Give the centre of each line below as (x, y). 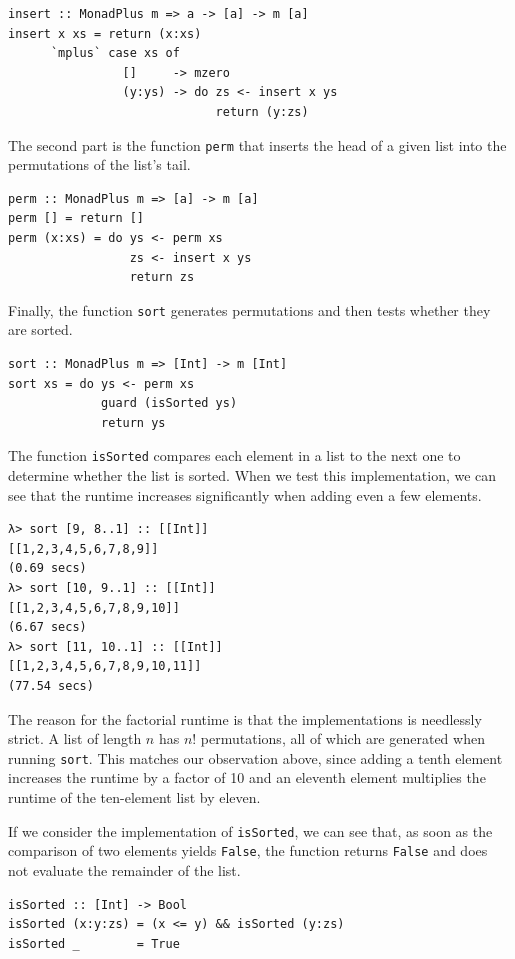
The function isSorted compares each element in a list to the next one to (234, 455)
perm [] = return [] (76, 218)
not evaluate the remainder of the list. (124, 869)
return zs (162, 277)
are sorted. (40, 329)
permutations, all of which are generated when (342, 738)
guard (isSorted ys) (169, 403)
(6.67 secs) (47, 627)
